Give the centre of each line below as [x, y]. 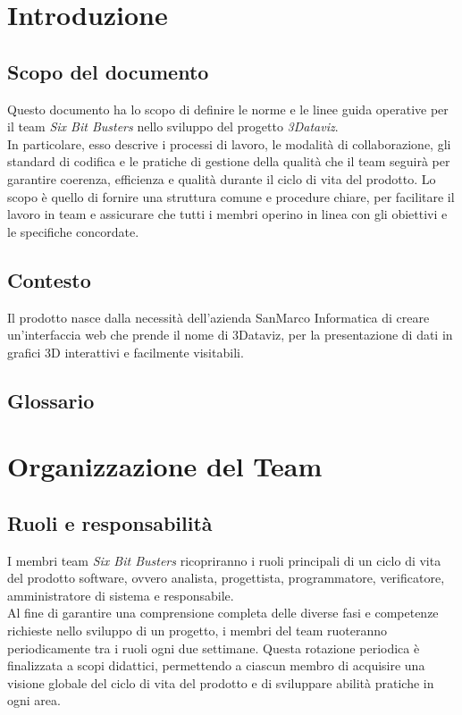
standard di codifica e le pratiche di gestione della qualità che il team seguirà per [229, 161]
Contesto [49, 279]
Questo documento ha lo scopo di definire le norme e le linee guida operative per [228, 109]
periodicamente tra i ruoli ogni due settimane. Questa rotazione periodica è [214, 648]
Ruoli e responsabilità [110, 522]
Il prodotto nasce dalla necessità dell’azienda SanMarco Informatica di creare [218, 317]
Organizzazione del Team [165, 466]
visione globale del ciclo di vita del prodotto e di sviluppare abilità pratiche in [221, 682]
